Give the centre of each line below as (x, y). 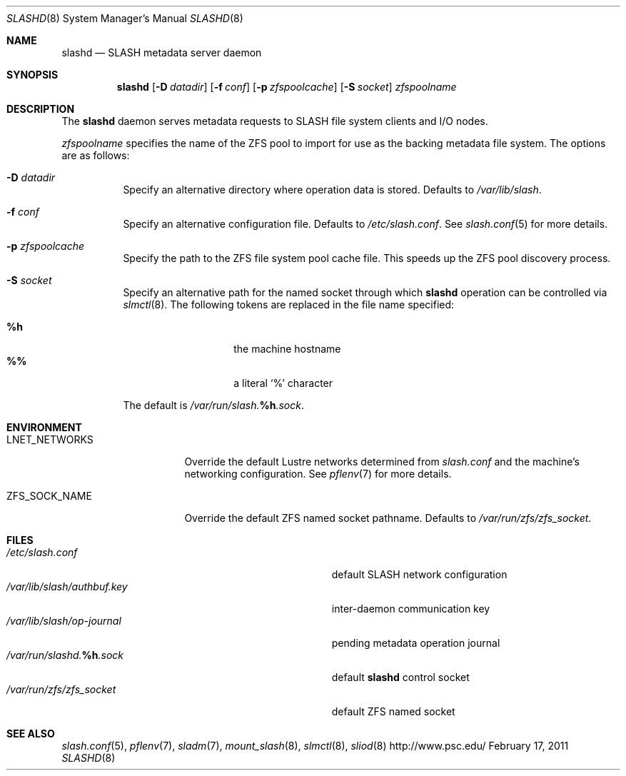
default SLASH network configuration (419, 574)
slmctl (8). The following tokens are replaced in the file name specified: (289, 304)
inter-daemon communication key (411, 609)
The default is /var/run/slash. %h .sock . (214, 405)
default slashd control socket (400, 677)
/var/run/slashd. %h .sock (65, 655)
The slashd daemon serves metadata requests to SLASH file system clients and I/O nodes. (275, 121)
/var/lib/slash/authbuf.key (67, 586)
